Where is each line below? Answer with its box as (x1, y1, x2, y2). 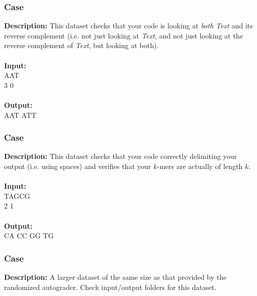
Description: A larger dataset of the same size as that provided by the (4, 271, 227, 282)
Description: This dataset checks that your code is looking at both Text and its (4, 20, 253, 31)
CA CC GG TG (4, 230, 54, 241)
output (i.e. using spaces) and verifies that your (4, 160, 151, 171)
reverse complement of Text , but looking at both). (4, 40, 159, 51)
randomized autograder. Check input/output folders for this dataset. (4, 281, 217, 292)
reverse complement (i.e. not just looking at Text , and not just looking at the (4, 30, 243, 40)
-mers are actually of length (157, 160, 243, 171)
